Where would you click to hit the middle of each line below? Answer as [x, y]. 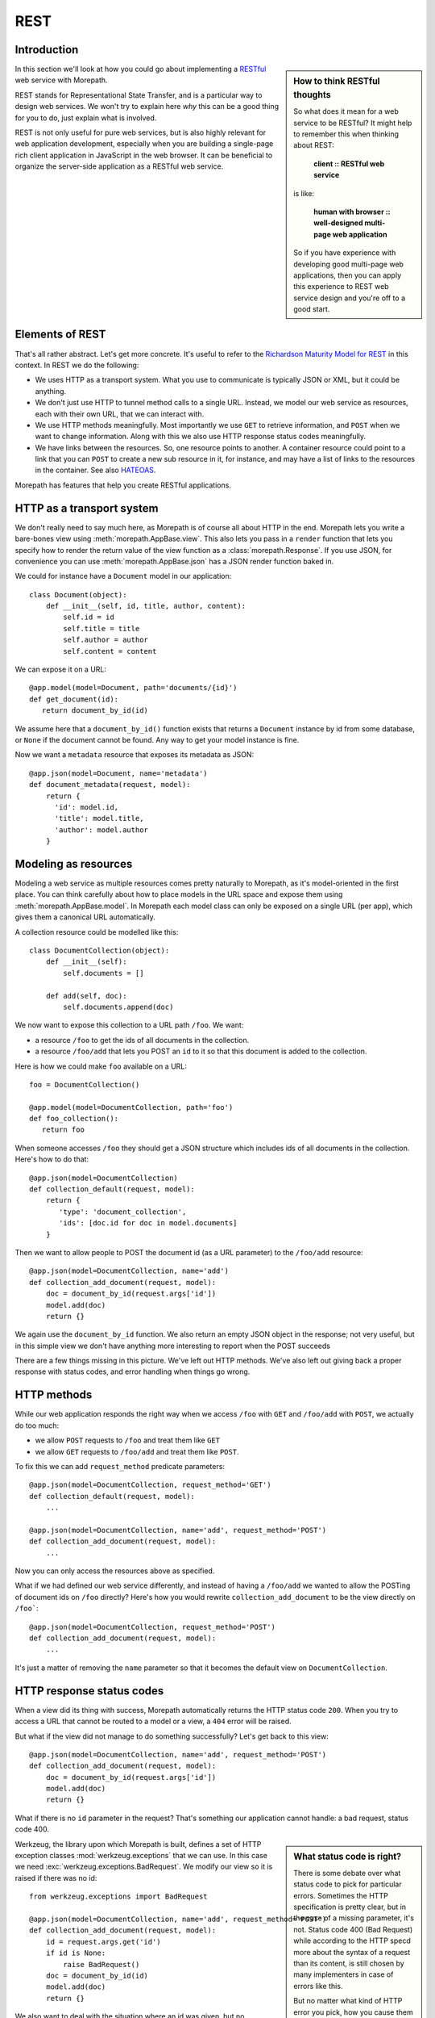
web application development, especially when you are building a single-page [144, 144]
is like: [304, 193]
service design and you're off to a [350, 298]
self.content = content [110, 651]
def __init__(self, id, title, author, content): [145, 606]
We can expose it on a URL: [61, 669]
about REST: [314, 145]
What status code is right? [348, 1857]
